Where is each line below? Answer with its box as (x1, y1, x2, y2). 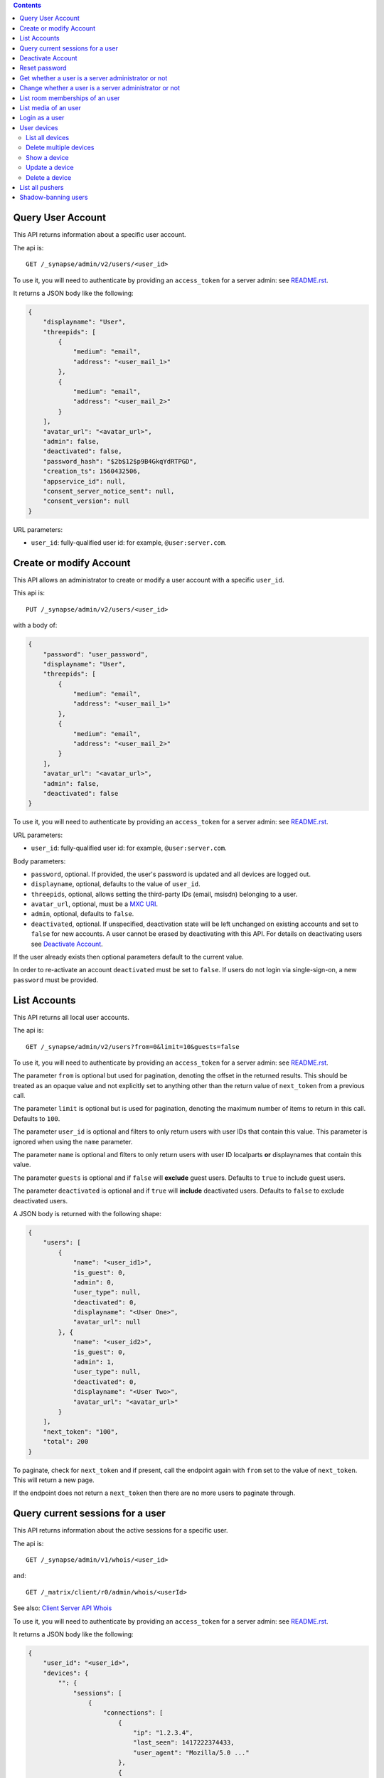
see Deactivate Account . (31, 939, 103, 948)
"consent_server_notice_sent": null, (43, 487, 175, 495)
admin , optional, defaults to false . (31, 910, 134, 918)
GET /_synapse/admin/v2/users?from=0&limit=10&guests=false (26, 1043, 240, 1050)
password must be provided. (13, 975, 99, 984)
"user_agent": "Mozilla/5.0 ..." (132, 1748, 250, 1757)
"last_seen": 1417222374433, (132, 1739, 235, 1747)
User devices (19, 123, 58, 132)
